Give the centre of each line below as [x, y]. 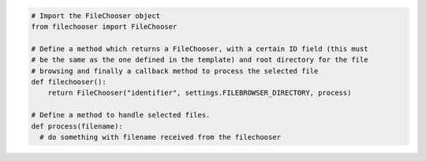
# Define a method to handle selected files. [121, 115]
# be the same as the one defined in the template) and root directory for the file [200, 60]
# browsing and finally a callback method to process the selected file [175, 71]
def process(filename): [77, 126]
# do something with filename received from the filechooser [161, 137]
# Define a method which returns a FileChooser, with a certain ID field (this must [200, 49]
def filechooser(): [69, 82]
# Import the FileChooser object [96, 15]
